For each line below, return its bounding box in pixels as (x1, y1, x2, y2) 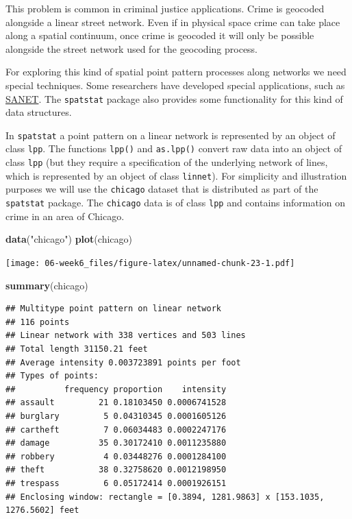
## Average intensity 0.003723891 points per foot (5, 357, 241, 367)
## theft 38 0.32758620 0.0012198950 (5, 465, 227, 475)
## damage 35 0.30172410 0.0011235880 (5, 438, 227, 448)
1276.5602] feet (5, 505, 79, 516)
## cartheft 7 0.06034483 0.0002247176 (5, 424, 227, 435)
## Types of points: (5, 371, 99, 381)
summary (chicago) (5, 278, 88, 292)
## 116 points (5, 317, 70, 327)
